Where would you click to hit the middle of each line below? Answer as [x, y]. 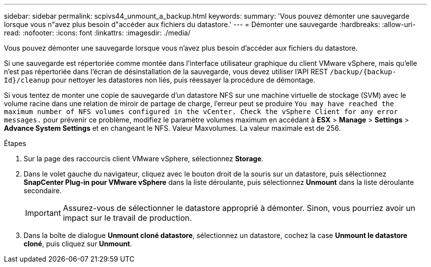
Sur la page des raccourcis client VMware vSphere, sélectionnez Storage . [144, 159]
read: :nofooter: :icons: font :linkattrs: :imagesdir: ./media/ [97, 33]
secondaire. [43, 191]
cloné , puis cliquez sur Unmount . [78, 244]
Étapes [15, 143]
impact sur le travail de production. [127, 218]
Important [43, 213]
